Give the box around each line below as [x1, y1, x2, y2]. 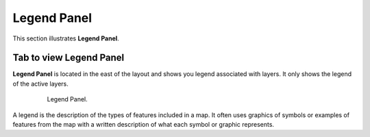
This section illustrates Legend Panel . [12, 34, 119, 42]
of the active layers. [12, 79, 69, 88]
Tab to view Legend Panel [12, 52, 125, 64]
